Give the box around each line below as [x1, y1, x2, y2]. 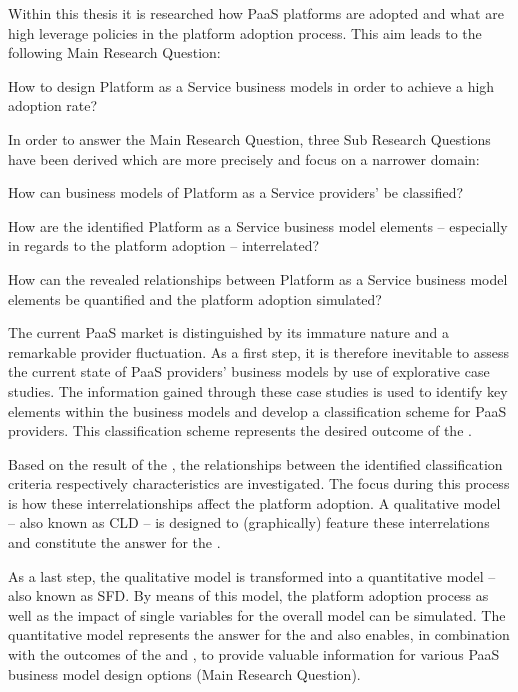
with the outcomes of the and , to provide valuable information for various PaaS [8, 644, 500, 665]
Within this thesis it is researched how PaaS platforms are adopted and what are [8, 3, 504, 23]
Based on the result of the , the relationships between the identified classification [8, 453, 503, 474]
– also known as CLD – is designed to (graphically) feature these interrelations [8, 512, 490, 533]
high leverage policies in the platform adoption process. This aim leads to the [8, 22, 482, 43]
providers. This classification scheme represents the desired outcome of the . [8, 420, 472, 441]
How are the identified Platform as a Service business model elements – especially [8, 215, 508, 236]
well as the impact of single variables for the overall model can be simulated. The [8, 604, 506, 625]
